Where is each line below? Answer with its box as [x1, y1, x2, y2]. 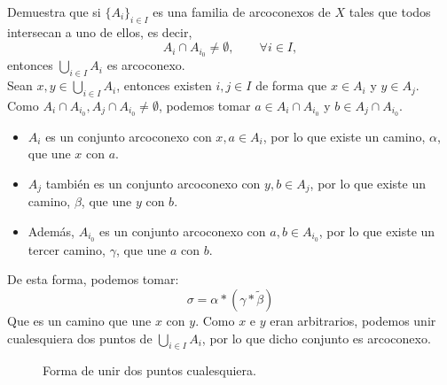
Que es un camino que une [7, 311, 152, 329]
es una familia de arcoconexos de [153, 3, 331, 20]
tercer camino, [27, 240, 106, 258]
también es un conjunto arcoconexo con [45, 173, 261, 192]
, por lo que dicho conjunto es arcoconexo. [201, 328, 431, 347]
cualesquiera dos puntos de [7, 328, 153, 347]
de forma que [255, 76, 327, 95]
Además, [27, 221, 74, 240]
